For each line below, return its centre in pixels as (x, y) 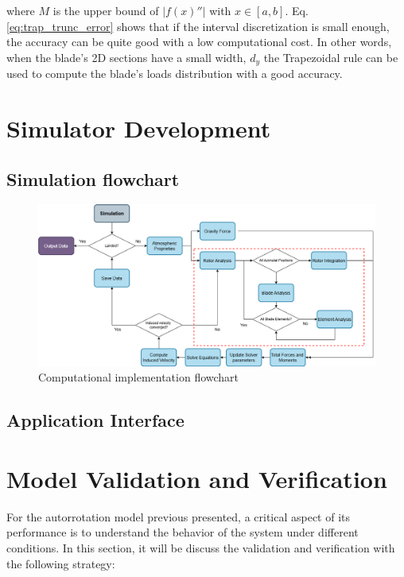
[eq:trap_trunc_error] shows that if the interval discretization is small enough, (198, 26)
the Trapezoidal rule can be (331, 57)
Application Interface (95, 420)
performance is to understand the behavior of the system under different (183, 532)
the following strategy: (61, 563)
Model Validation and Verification (197, 478)
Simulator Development (139, 128)
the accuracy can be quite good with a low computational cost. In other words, (199, 42)
